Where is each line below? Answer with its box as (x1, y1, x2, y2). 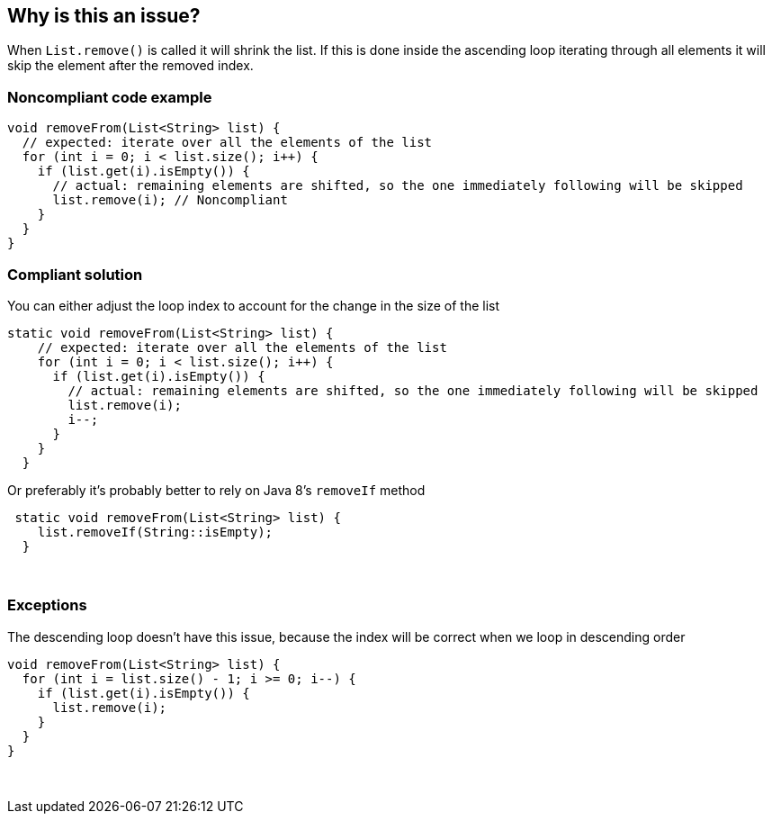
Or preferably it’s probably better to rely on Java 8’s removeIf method (7, 482, 426, 498)
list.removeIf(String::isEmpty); (37, 524, 274, 539)
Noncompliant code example (7, 87, 212, 106)
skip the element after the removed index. (7, 58, 254, 74)
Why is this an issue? (7, 5, 201, 27)
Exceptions (7, 596, 87, 615)
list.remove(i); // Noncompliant (52, 193, 288, 208)
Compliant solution (7, 265, 143, 284)
